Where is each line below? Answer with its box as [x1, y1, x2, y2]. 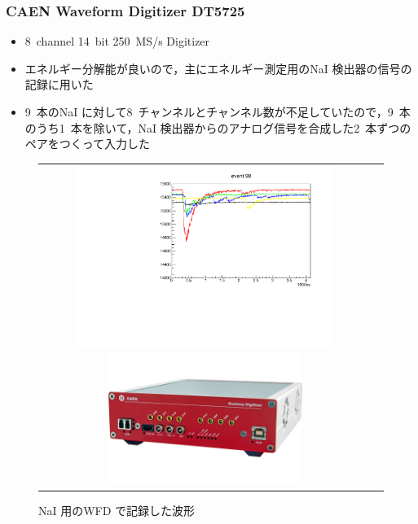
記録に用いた [24, 76, 94, 93]
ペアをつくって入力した [24, 135, 151, 152]
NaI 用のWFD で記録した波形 [38, 501, 196, 518]
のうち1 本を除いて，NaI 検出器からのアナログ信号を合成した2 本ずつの [24, 119, 411, 136]
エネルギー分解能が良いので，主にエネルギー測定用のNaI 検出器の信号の [24, 59, 412, 76]
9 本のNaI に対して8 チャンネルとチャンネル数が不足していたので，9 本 [24, 103, 411, 120]
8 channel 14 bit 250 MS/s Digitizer [24, 33, 210, 50]
